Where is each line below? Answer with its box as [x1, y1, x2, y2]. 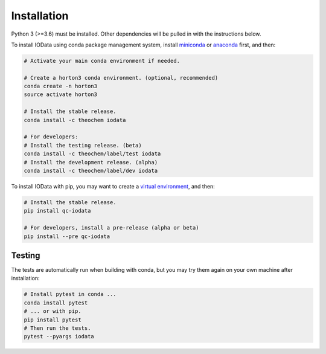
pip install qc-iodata [24, 207, 91, 214]
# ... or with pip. [24, 308, 81, 315]
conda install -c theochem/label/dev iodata [24, 167, 158, 174]
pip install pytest [24, 316, 81, 323]
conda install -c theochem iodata [24, 117, 126, 123]
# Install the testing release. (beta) [24, 142, 142, 149]
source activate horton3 [24, 91, 98, 98]
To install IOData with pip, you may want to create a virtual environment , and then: [11, 182, 216, 190]
